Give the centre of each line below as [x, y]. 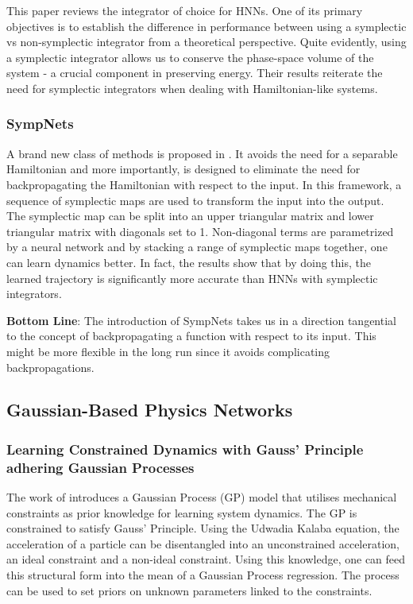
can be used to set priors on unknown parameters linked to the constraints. [189, 590]
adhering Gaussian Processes [100, 467]
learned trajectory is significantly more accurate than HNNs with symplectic [192, 278]
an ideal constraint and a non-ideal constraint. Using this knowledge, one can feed [206, 559]
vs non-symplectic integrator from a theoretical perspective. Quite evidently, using [206, 42]
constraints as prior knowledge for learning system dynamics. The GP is [182, 512]
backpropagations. [50, 367]
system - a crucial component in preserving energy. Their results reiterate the [195, 73]
